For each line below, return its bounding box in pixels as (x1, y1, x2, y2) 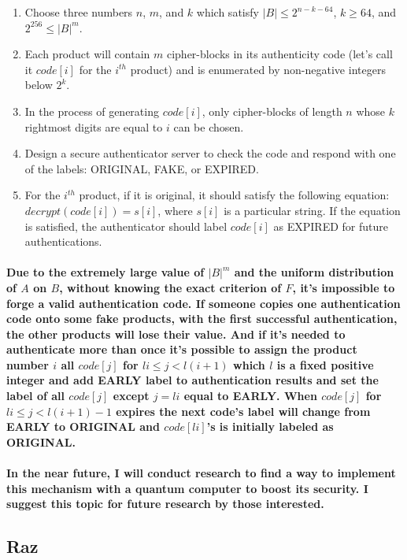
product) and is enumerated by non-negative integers (130, 61, 386, 77)
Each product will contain (24, 46, 150, 62)
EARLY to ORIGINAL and (6, 418, 160, 435)
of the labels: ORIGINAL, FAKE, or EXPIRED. (24, 160, 259, 176)
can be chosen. (173, 118, 244, 135)
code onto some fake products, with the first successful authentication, (6, 310, 398, 327)
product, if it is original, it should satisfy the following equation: (79, 187, 390, 203)
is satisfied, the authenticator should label (24, 217, 228, 234)
